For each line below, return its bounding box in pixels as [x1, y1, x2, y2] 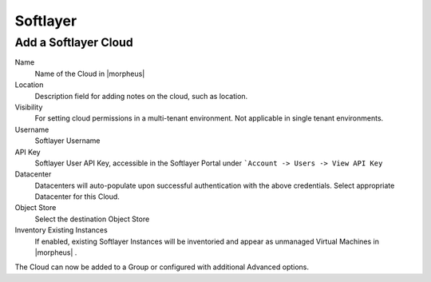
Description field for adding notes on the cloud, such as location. [34, 91, 248, 101]
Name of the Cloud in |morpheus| [34, 69, 145, 78]
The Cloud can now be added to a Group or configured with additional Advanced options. [14, 262, 310, 272]
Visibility [14, 102, 43, 112]
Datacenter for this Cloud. [34, 192, 120, 201]
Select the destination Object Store [34, 214, 150, 224]
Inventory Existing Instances [14, 225, 108, 235]
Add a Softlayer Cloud [14, 35, 133, 50]
